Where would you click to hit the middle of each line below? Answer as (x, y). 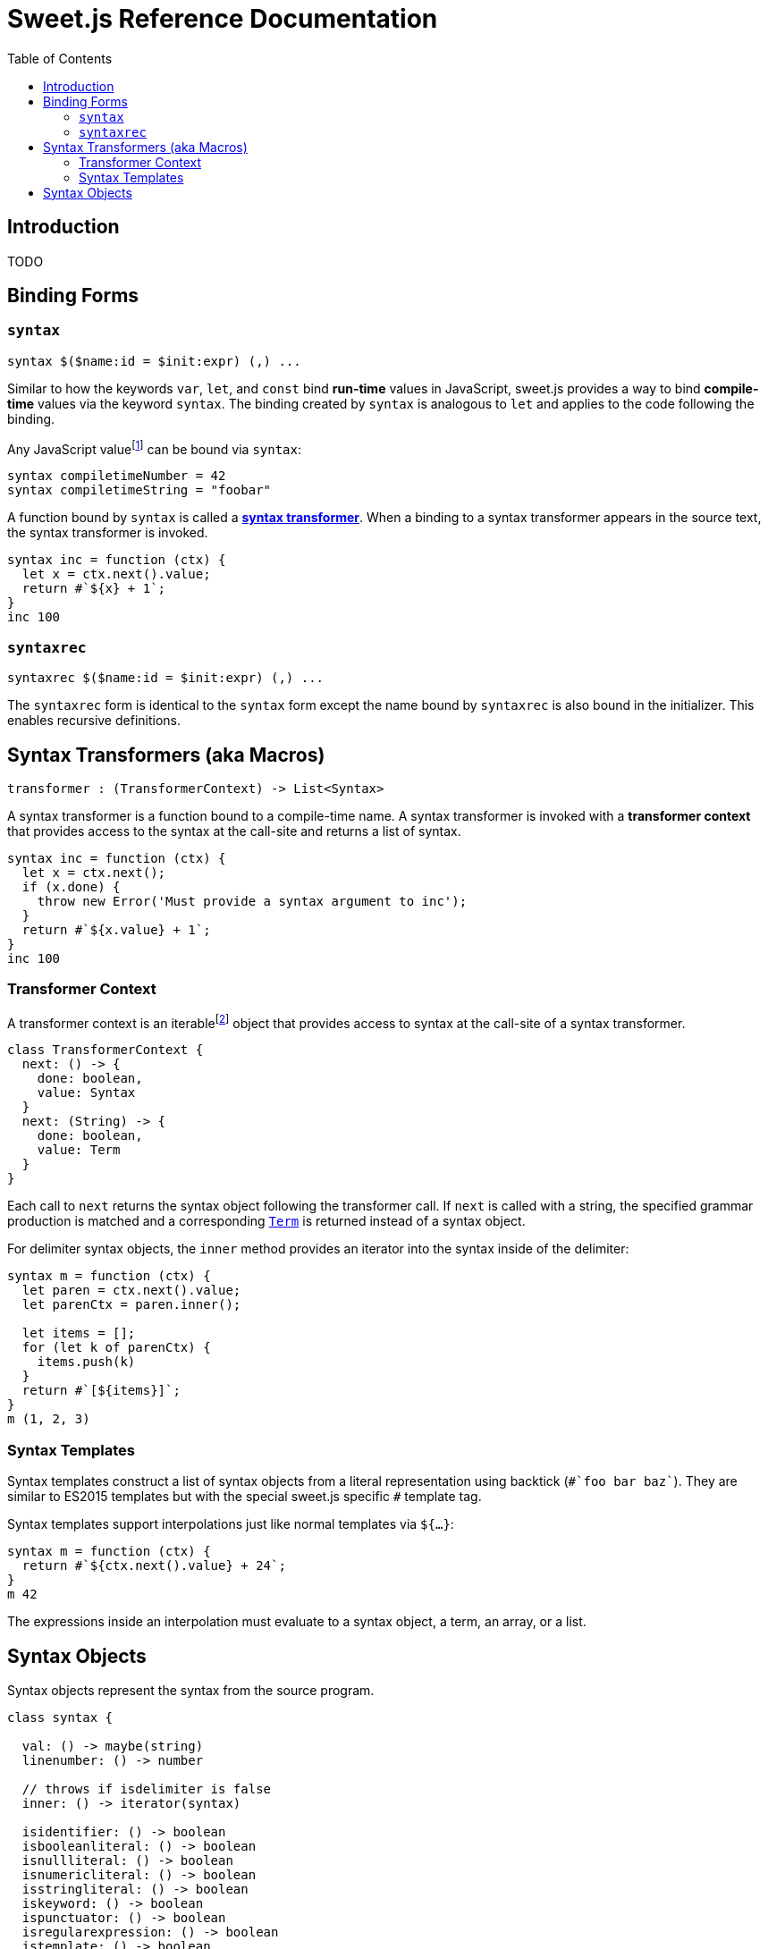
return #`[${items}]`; (101, 1391)
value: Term (79, 1150)
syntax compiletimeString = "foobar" (139, 490)
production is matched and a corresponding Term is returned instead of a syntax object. (266, 1221)
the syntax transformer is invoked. (108, 533)
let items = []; (79, 1333)
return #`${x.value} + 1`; (116, 930)
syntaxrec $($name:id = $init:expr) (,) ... (166, 678)
